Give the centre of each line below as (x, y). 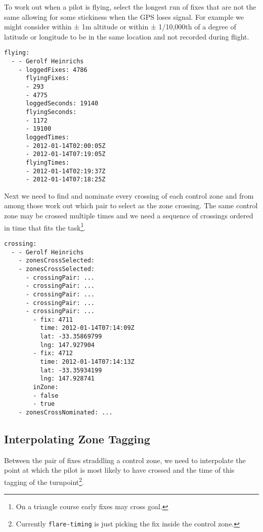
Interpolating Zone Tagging (77, 439)
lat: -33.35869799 (71, 337)
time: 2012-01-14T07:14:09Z (87, 328)
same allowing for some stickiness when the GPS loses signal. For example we (124, 16)
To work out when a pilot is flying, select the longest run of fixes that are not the (130, 7)
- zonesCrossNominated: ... (65, 413)
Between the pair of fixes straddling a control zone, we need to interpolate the (125, 460)
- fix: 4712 (53, 353)
